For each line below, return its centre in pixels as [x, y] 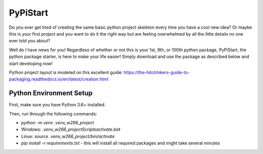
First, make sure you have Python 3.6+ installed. [57, 105]
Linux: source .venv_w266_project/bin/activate [68, 136]
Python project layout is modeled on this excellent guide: [66, 72]
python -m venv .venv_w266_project [58, 122]
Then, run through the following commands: [53, 114]
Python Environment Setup [51, 93]
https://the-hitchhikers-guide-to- [157, 72]
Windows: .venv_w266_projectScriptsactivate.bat [71, 130]
